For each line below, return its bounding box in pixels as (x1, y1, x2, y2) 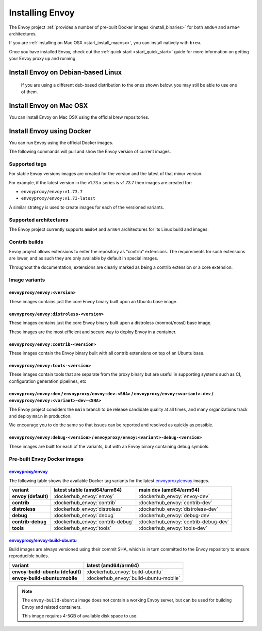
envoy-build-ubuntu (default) (12, 568, 82, 575)
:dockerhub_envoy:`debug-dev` (138, 512, 211, 519)
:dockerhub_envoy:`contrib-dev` (138, 500, 213, 506)
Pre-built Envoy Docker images (9, 455, 84, 462)
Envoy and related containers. (22, 604, 82, 610)
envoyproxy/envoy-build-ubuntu (9, 537, 77, 543)
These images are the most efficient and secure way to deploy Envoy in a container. (9, 329, 177, 335)
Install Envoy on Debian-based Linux (9, 68, 122, 76)
